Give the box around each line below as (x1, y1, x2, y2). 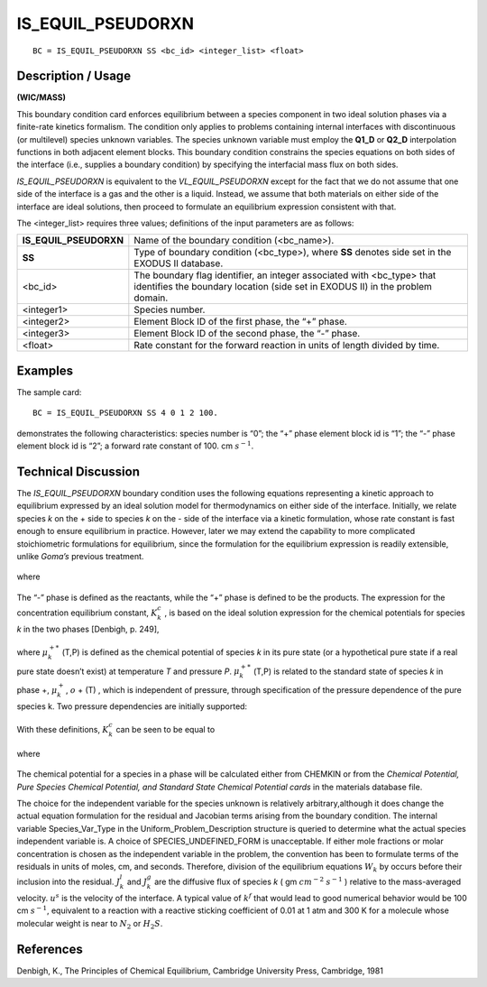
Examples (16, 363, 74, 378)
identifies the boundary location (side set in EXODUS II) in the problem (133, 281, 432, 293)
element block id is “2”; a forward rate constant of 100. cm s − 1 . (16, 439, 254, 451)
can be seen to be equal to (115, 724, 216, 735)
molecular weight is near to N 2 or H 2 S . (16, 918, 163, 931)
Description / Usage (16, 69, 131, 84)
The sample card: (16, 386, 82, 397)
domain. (133, 291, 169, 304)
